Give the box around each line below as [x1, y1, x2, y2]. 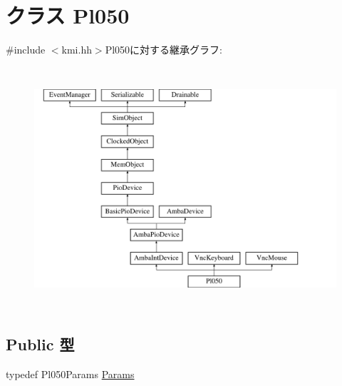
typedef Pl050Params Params [6, 366, 135, 381]
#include [6, 42, 46, 57]
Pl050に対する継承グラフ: [105, 42, 222, 57]
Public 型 [6, 332, 75, 355]
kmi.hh [61, 42, 92, 57]
